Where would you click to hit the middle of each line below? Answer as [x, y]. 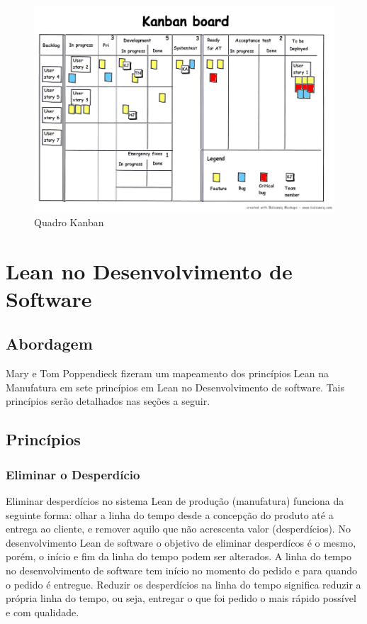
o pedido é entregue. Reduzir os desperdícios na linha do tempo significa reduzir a [183, 584]
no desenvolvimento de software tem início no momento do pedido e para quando [182, 570]
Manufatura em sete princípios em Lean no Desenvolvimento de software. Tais [175, 387]
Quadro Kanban [69, 222]
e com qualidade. [43, 612]
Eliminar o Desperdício [73, 474]
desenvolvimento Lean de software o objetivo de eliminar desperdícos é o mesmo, [181, 542]
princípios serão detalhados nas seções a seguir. [108, 401]
